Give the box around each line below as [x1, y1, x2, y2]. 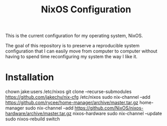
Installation [5, 71, 54, 83]
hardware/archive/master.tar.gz [5, 111, 72, 117]
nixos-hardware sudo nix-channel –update [72, 111, 162, 117]
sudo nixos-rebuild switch [5, 116, 60, 122]
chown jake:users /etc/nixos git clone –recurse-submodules [5, 88, 132, 95]
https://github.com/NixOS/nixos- [74, 105, 143, 111]
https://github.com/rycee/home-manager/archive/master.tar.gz [5, 99, 138, 106]
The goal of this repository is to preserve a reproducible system [5, 43, 140, 49]
